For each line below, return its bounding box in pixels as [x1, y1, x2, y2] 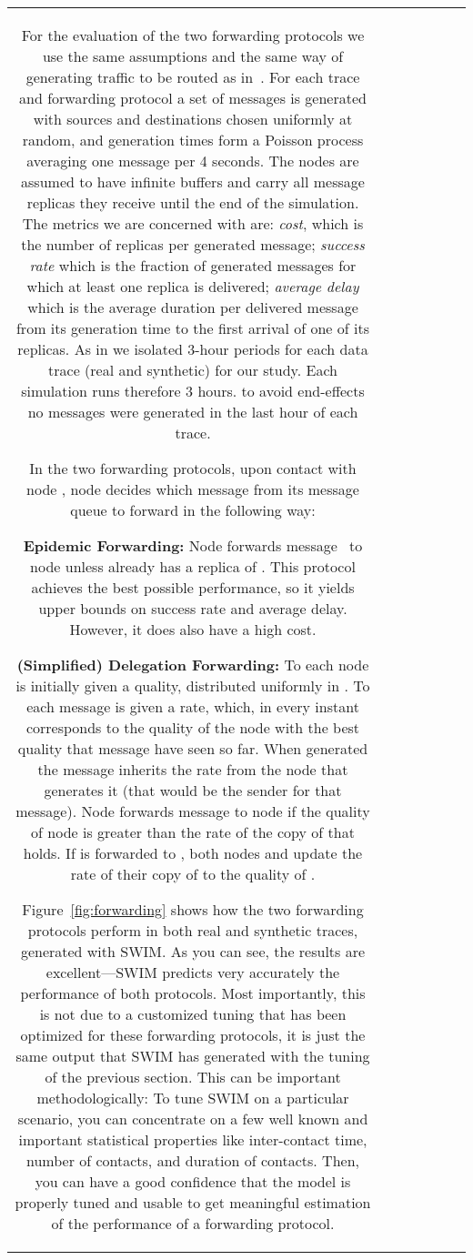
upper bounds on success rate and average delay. [38, 598, 347, 619]
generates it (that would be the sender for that [44, 780, 342, 801]
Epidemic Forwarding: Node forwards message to [23, 535, 363, 556]
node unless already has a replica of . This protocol [30, 556, 356, 577]
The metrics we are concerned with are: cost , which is [22, 213, 364, 234]
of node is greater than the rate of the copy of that [31, 822, 355, 842]
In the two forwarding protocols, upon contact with [29, 458, 357, 479]
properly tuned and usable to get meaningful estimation [15, 1192, 371, 1213]
